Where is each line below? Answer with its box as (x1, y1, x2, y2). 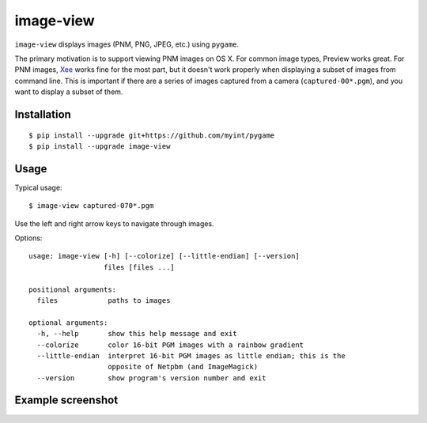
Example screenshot (14, 394, 119, 407)
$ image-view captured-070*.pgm (28, 202, 154, 210)
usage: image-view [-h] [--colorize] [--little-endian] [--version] (28, 251, 300, 261)
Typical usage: (14, 183, 62, 192)
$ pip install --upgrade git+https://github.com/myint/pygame (28, 130, 275, 140)
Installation (14, 108, 71, 121)
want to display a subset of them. (14, 87, 123, 96)
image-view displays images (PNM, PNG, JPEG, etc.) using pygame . (14, 40, 240, 49)
